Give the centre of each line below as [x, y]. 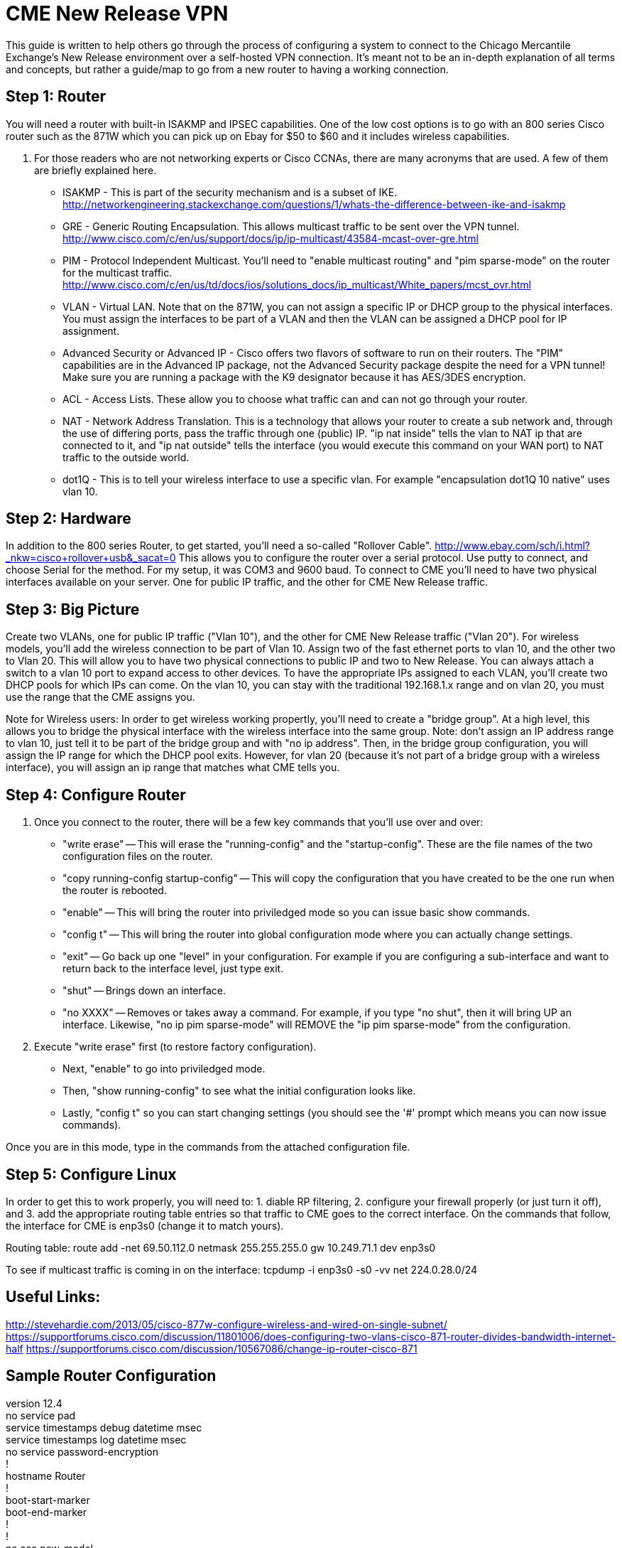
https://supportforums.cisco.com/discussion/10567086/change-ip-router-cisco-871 [222, 1348]
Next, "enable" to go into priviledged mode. [164, 1069]
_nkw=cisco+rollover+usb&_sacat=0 [91, 558]
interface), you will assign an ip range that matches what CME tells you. [173, 768]
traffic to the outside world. [126, 457]
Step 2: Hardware [69, 519]
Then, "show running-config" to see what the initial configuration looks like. [239, 1091]
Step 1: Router [56, 97]
